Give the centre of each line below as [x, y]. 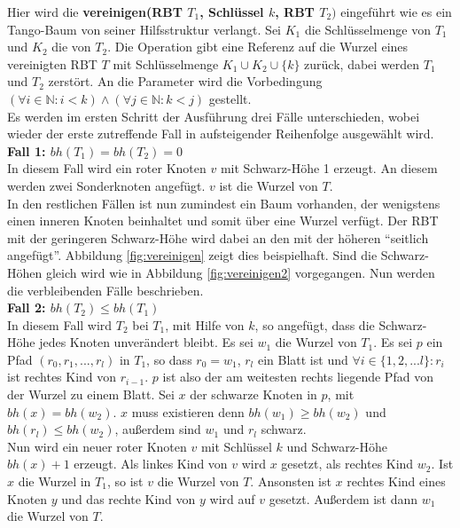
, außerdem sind [158, 429]
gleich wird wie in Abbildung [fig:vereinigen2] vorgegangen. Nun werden [240, 272]
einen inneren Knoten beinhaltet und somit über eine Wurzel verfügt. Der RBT [223, 221]
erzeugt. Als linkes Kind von [151, 464]
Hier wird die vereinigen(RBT [95, 12]
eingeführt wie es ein [396, 12]
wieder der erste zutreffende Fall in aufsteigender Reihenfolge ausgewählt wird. [221, 134]
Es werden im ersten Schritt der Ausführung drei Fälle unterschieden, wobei [214, 116]
